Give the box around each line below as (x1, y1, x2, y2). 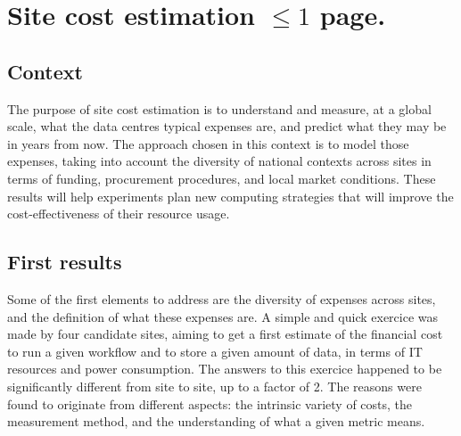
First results (7, 248, 122, 276)
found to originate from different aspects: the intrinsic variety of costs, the (7, 394, 413, 413)
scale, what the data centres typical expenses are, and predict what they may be (7, 117, 447, 136)
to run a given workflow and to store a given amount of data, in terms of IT (7, 341, 423, 360)
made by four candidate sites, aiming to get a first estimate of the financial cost (7, 325, 443, 343)
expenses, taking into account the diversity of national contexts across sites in (7, 152, 432, 170)
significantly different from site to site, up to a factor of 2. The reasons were (7, 376, 422, 395)
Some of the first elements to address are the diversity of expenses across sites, (7, 289, 436, 308)
